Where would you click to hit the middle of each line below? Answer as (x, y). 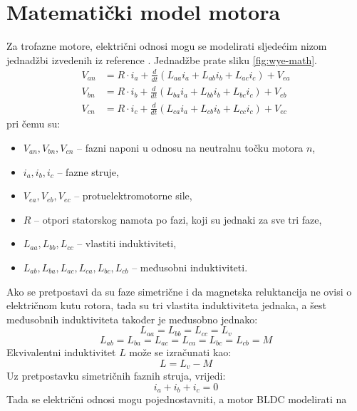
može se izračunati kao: (180, 352)
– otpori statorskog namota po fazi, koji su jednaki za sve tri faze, (178, 219)
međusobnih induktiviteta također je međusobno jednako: (132, 319)
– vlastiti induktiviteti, (127, 243)
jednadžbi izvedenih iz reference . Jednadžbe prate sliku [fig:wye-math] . (162, 59)
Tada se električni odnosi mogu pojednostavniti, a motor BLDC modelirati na (177, 399)
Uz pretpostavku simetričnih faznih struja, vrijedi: (116, 376)
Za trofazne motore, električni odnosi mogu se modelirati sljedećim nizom (167, 46)
